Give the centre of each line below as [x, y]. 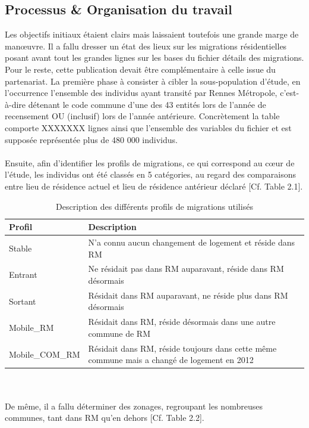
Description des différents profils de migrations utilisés [154, 206]
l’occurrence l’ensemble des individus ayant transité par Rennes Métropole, [141, 93]
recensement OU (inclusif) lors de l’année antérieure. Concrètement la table [142, 116]
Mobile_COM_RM [45, 354]
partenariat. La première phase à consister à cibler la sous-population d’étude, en [153, 81]
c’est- [290, 93]
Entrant [23, 275]
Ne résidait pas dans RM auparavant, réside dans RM [186, 269]
